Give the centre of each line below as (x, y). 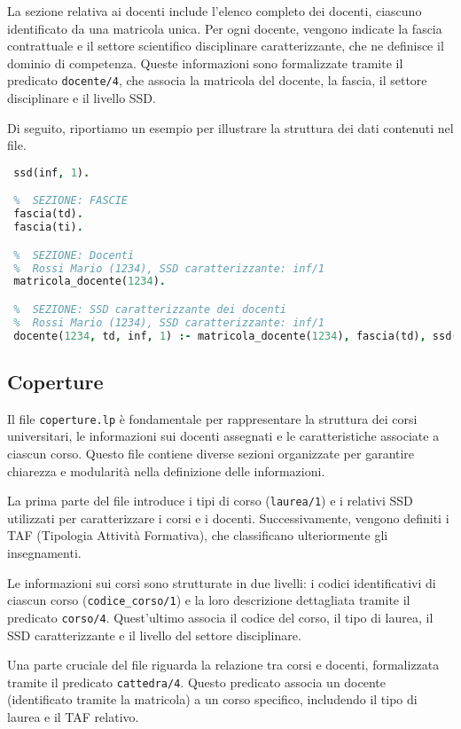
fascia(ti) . (48, 227)
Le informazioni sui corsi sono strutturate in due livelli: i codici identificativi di (222, 582)
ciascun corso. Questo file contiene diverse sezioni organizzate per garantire (211, 453)
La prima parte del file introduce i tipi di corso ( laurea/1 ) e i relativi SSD (210, 501)
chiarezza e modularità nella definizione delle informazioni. (166, 470)
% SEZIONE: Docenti (74, 255)
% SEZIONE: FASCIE (71, 201)
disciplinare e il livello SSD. (82, 98)
